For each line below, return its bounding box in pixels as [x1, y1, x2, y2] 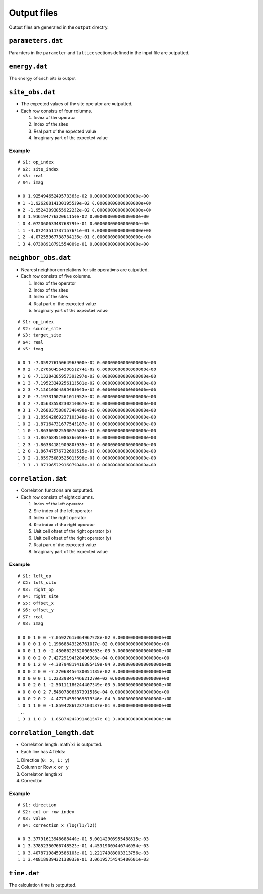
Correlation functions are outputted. [21, 487, 94, 493]
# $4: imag [18, 180, 44, 185]
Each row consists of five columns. [21, 273, 92, 279]
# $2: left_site [18, 580, 56, 585]
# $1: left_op [18, 573, 51, 579]
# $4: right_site [18, 594, 59, 599]
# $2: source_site [18, 326, 62, 331]
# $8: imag [18, 621, 44, 626]
